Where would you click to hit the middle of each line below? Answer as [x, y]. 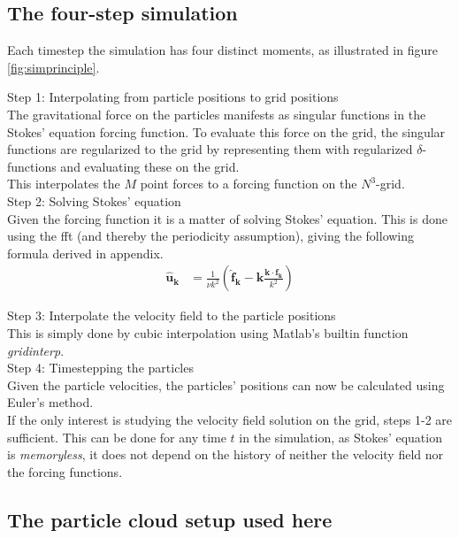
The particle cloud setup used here [170, 519]
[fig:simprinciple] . [54, 67]
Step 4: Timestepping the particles [100, 368]
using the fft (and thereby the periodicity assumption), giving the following [211, 236]
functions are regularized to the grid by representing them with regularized [210, 149]
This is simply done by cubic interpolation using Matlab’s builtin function [208, 332]
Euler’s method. [50, 402]
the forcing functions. [65, 471]
